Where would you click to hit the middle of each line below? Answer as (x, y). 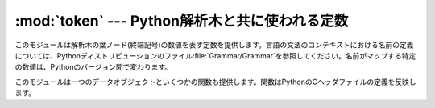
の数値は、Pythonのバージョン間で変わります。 (93, 67)
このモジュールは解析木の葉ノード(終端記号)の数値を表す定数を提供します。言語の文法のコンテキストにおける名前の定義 (214, 45)
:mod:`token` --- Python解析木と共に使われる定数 (182, 21)
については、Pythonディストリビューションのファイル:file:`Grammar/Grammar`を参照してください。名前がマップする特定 (215, 55)
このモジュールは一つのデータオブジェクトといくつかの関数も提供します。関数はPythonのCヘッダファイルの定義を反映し (215, 82)
